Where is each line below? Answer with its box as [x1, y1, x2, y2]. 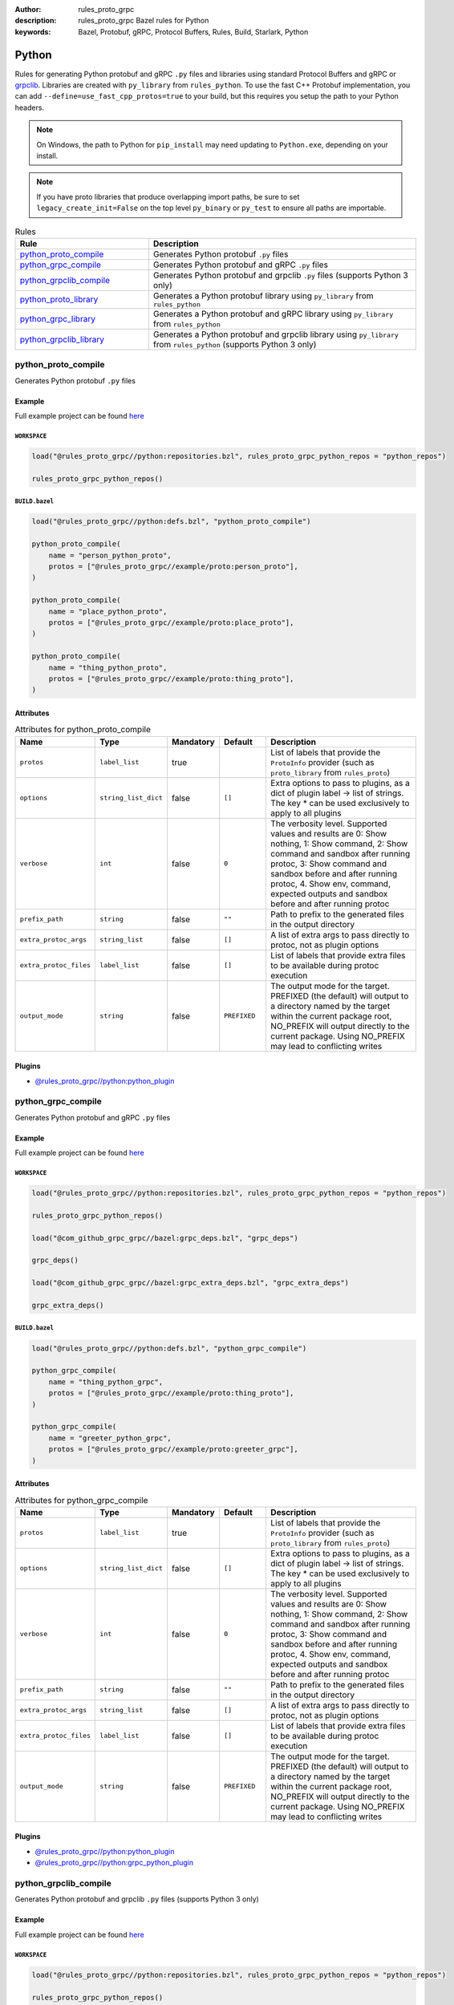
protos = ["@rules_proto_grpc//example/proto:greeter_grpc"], [48, 1444, 298, 1454]
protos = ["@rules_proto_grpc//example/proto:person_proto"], [48, 561, 298, 571]
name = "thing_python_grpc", [48, 1377, 164, 1387]
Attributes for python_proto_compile [14, 724, 152, 735]
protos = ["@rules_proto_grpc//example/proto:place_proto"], [48, 618, 294, 627]
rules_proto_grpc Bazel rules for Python [78, 16, 209, 26]
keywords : [14, 26, 51, 36]
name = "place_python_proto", [48, 606, 168, 616]
